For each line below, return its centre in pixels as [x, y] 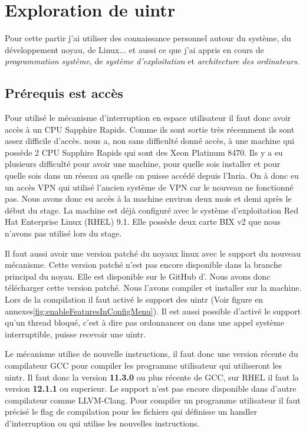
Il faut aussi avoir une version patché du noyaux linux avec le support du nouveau [153, 253]
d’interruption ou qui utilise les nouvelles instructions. [102, 423]
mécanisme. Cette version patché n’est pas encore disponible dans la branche [143, 265]
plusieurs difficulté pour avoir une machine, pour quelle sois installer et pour [143, 164]
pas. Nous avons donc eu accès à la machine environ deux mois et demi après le [148, 199]
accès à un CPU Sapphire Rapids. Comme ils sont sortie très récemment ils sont [150, 129]
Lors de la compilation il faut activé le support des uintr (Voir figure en [134, 299]
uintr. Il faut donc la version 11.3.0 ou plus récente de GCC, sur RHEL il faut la [152, 377]
